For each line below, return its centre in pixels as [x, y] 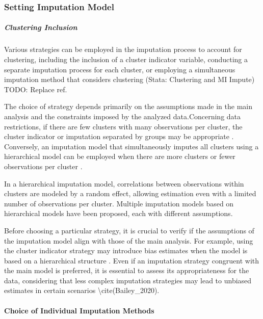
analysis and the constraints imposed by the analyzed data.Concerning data [123, 116]
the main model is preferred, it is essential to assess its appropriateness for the [127, 270]
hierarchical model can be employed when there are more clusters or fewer [120, 156]
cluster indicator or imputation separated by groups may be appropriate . [119, 136]
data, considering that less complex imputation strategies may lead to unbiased [128, 280]
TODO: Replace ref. [36, 89]
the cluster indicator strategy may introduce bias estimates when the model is [126, 250]
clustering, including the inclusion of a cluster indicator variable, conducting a [126, 59]
